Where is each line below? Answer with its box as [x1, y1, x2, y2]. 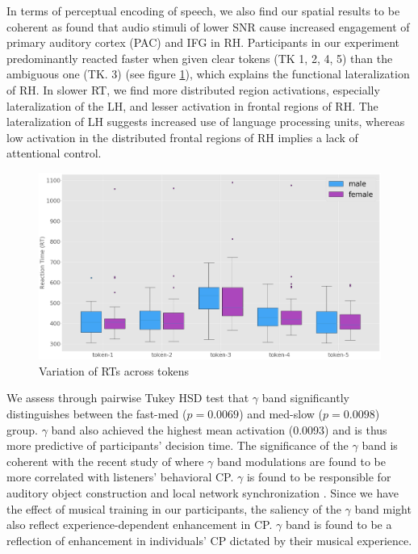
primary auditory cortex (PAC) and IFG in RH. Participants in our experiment [6, 34, 400, 51]
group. [6, 421, 38, 438]
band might [354, 500, 412, 517]
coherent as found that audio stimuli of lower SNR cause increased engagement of [6, 18, 410, 35]
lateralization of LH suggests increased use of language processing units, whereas [6, 113, 405, 130]
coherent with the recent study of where [6, 452, 204, 469]
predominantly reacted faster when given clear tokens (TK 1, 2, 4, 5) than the [6, 49, 393, 66]
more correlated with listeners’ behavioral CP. [6, 468, 234, 485]
